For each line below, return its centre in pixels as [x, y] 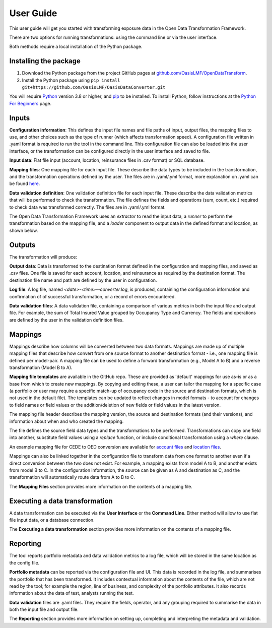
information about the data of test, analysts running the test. [72, 593]
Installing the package [45, 61]
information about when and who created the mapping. [66, 421]
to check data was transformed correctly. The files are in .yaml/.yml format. [87, 207]
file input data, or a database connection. [52, 520]
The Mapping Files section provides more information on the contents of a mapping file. [101, 486]
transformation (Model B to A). [41, 367]
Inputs [20, 118]
